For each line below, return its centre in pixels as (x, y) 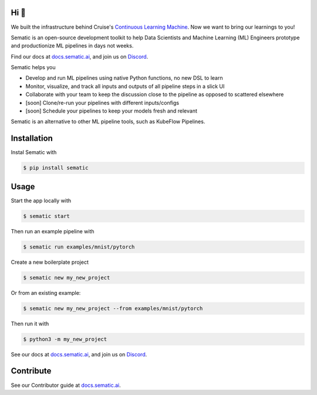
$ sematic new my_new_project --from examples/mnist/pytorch (113, 308)
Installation (32, 139)
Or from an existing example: (46, 292)
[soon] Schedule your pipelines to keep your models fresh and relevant (112, 111)
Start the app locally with (41, 200)
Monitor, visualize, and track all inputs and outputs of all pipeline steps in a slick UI (125, 86)
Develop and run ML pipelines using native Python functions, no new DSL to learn (124, 78)
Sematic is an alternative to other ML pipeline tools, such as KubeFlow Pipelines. (108, 122)
